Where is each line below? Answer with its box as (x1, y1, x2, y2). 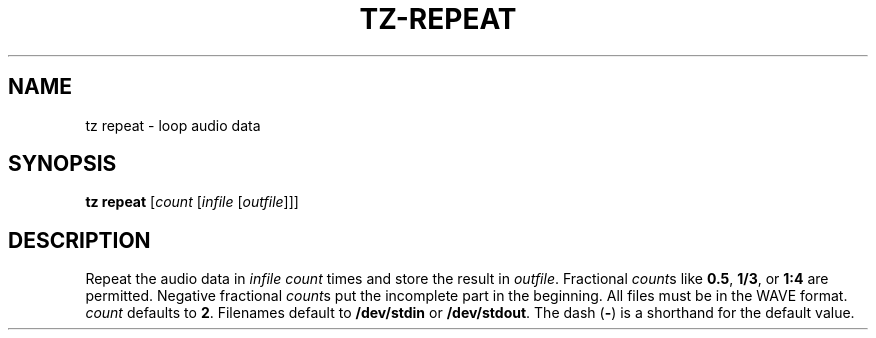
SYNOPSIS (8, 151, 117, 177)
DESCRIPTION (8, 227, 151, 253)
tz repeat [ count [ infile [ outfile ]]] (85, 193, 299, 211)
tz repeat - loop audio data (85, 116, 261, 134)
